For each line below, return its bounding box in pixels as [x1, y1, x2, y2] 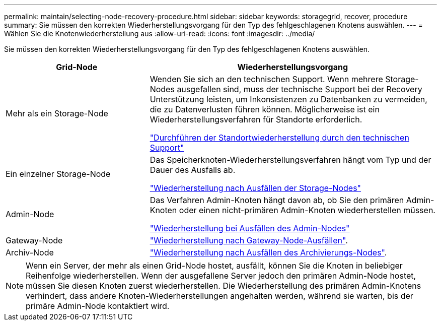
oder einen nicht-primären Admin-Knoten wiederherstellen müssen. [179, 205, 435, 215]
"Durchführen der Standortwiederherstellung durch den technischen [150, 133, 409, 143]
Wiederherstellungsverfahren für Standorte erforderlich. [150, 114, 362, 124]
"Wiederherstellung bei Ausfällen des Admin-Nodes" [150, 223, 350, 233]
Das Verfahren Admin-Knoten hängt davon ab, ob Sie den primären [150, 195, 404, 205]
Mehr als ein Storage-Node [6, 108, 108, 118]
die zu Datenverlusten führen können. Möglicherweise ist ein [150, 104, 380, 114]
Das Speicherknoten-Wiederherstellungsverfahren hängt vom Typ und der [150, 155, 431, 165]
